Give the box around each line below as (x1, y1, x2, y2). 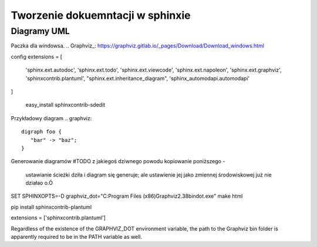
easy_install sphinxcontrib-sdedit (25, 101, 106, 109)
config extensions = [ (11, 53, 63, 60)
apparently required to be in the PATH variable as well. (11, 234, 142, 241)
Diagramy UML (11, 26, 70, 36)
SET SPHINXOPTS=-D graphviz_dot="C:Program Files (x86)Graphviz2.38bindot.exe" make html (11, 192, 243, 199)
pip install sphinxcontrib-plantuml (11, 203, 92, 211)
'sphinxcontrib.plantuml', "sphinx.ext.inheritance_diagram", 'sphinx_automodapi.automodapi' (25, 75, 249, 82)
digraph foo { (21, 128, 62, 135)
